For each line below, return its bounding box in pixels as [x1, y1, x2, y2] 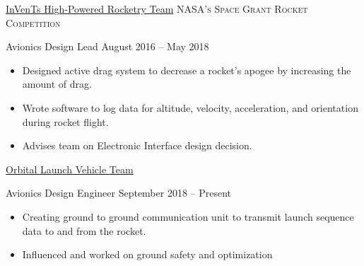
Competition [6, 15, 61, 30]
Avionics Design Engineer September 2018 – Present [6, 185, 232, 200]
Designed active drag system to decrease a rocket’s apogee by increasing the [22, 62, 351, 77]
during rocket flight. [22, 114, 109, 129]
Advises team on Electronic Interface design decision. [22, 138, 252, 153]
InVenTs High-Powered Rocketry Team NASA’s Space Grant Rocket [6, 1, 308, 16]
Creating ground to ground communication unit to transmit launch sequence [22, 209, 354, 224]
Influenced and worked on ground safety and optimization [22, 247, 273, 262]
